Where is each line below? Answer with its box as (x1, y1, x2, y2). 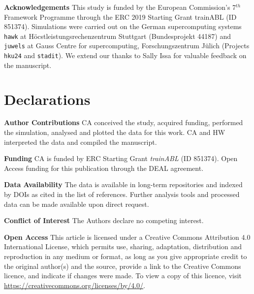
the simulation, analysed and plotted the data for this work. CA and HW (4, 127, 225, 137)
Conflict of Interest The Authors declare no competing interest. (4, 215, 204, 226)
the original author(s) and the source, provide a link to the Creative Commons (4, 261, 241, 271)
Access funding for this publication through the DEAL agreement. (4, 163, 204, 173)
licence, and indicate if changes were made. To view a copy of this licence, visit (4, 270, 242, 281)
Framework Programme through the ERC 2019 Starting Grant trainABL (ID (4, 11, 237, 22)
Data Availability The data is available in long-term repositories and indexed (4, 179, 243, 190)
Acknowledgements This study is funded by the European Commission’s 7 (4, 2, 236, 12)
